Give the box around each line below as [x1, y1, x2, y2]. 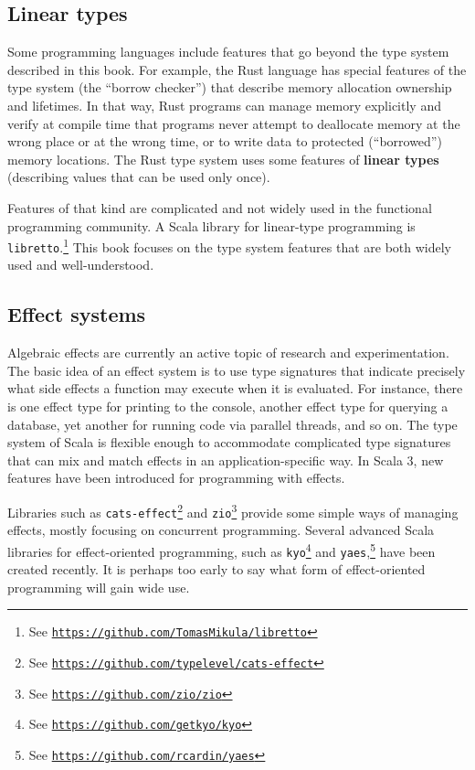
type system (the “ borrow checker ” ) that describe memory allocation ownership [7, 78, 452, 97]
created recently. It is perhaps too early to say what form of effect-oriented [7, 560, 426, 579]
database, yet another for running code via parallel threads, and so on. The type [7, 414, 458, 433]
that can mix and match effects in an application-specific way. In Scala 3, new [7, 450, 444, 469]
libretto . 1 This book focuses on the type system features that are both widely [7, 235, 451, 256]
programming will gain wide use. [7, 577, 190, 596]
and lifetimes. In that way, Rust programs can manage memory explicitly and [7, 95, 441, 114]
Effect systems [7, 300, 146, 328]
